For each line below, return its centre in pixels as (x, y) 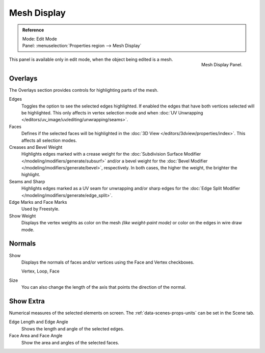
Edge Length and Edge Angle (39, 322)
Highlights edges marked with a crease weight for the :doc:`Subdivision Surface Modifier (111, 154)
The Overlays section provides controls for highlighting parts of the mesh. (84, 90)
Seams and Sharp (27, 181)
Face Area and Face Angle (36, 336)
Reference (33, 30)
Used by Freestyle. (40, 209)
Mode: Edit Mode (40, 39)
